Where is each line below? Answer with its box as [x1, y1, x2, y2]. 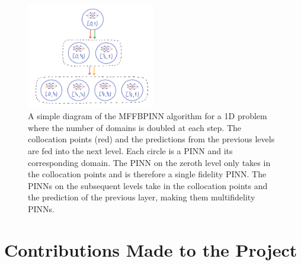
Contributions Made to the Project [4, 237, 297, 261]
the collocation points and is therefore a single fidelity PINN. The [28, 168, 267, 180]
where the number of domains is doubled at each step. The [28, 121, 242, 133]
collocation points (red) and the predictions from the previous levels [28, 133, 275, 145]
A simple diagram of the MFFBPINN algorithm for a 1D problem [28, 110, 267, 122]
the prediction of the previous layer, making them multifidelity [28, 191, 255, 203]
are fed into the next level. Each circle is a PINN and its [28, 145, 233, 157]
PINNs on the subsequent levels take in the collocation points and [28, 179, 268, 191]
